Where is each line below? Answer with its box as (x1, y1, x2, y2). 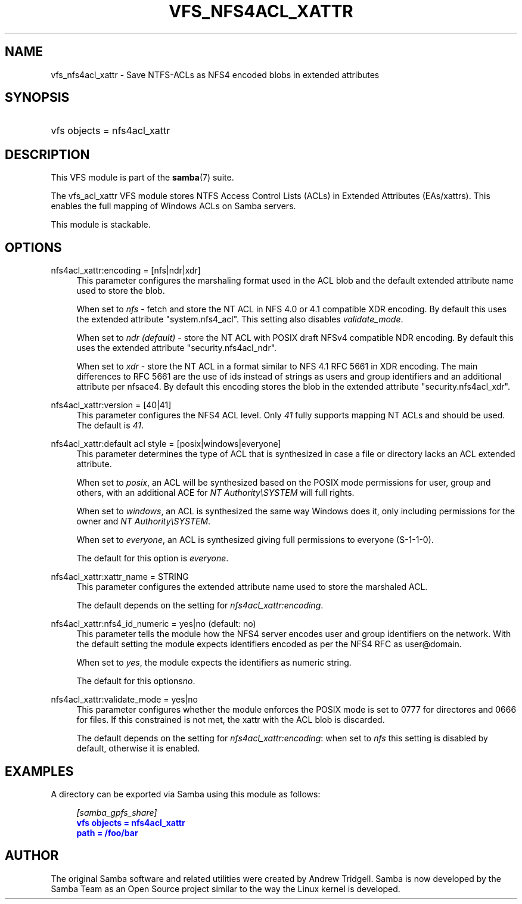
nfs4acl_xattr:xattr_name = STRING (51, 571, 189, 582)
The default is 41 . (76, 420, 144, 431)
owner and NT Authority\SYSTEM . (76, 516, 211, 527)
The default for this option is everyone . (76, 553, 229, 564)
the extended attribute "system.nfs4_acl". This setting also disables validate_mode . (76, 314, 403, 325)
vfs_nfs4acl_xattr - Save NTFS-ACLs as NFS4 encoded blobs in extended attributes (51, 69, 380, 80)
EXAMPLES (5, 763, 74, 779)
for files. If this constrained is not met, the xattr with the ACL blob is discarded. (76, 714, 385, 725)
